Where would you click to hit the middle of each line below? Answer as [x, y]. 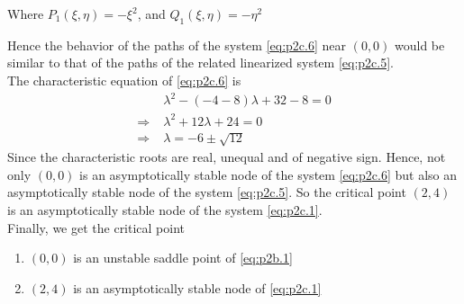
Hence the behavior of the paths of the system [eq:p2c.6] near [177, 45]
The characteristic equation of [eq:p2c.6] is [124, 80]
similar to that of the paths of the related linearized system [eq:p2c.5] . [200, 63]
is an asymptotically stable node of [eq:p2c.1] [197, 287]
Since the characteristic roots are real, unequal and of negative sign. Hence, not [227, 157]
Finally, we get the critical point [96, 227]
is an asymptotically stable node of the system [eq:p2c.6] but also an [268, 174]
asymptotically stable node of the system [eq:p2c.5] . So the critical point [207, 192]
